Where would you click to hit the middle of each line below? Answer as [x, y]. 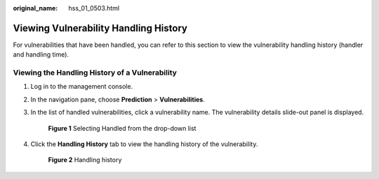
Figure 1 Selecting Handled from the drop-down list [122, 128]
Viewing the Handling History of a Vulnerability [95, 73]
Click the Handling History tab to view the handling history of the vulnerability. [144, 144]
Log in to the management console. [82, 87]
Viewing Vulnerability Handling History [100, 28]
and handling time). [41, 55]
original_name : [35, 8]
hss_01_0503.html [94, 8]
